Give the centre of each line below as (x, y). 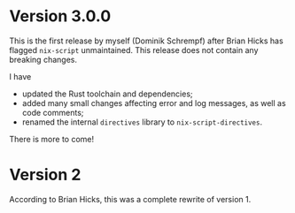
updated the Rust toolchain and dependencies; (107, 94)
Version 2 (45, 175)
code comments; (53, 112)
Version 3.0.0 (60, 16)
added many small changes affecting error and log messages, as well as (154, 103)
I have (20, 76)
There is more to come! (52, 139)
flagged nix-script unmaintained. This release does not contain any (134, 49)
